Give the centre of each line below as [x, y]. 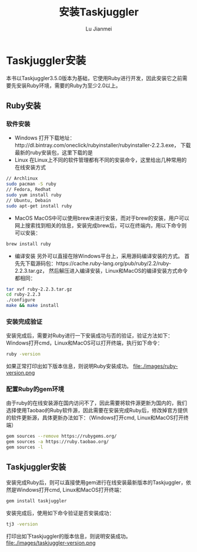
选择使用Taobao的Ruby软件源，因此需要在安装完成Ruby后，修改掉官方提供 [97, 411]
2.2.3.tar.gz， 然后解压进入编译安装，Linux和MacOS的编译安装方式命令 [101, 270]
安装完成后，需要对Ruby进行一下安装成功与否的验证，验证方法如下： [90, 336]
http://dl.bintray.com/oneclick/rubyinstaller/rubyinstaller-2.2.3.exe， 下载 [103, 146]
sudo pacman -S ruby [31, 184]
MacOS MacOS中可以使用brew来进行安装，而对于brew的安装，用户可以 [102, 218]
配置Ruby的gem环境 [35, 389]
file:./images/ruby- [156, 366]
